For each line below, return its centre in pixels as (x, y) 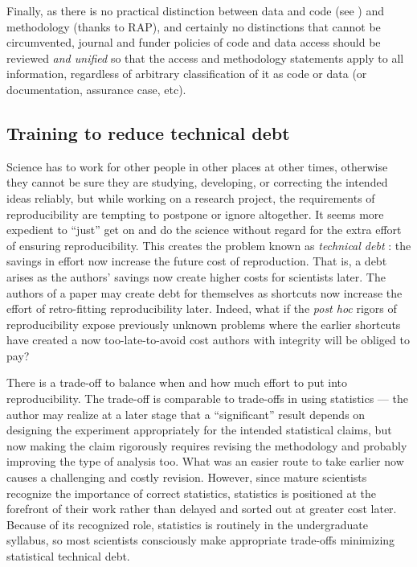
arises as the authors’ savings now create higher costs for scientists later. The (196, 276)
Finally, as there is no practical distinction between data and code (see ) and (195, 10)
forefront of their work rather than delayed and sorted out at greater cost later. (202, 509)
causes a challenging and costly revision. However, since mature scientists (187, 477)
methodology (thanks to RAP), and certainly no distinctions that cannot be (194, 26)
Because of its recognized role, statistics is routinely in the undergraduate (188, 524)
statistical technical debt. (68, 556)
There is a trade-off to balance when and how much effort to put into (177, 382)
